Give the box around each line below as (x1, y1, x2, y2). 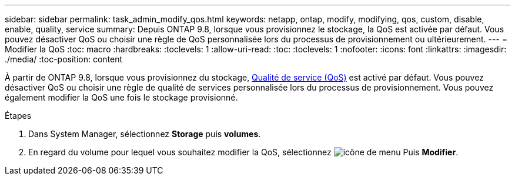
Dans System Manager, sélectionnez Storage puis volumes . (28, 129, 261, 139)
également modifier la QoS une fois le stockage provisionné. (5, 92, 238, 102)
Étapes (5, 111, 32, 121)
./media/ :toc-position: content (5, 54, 123, 64)
